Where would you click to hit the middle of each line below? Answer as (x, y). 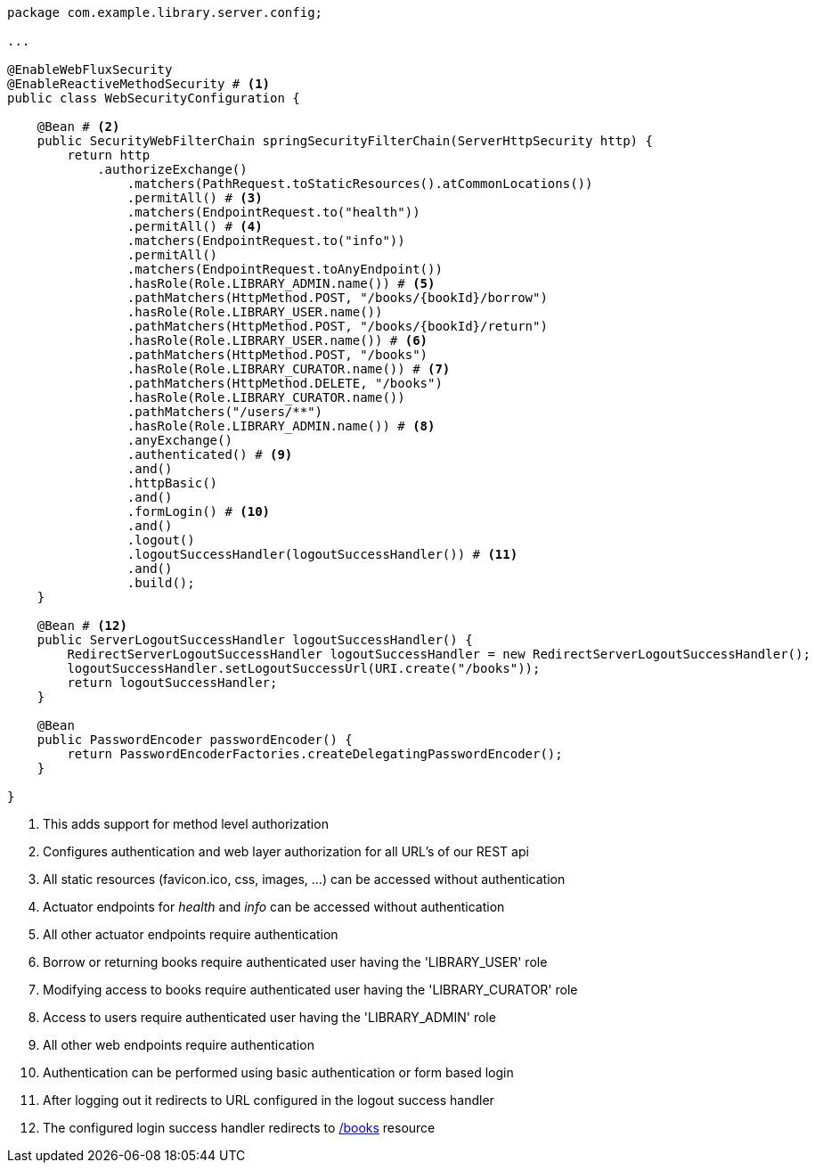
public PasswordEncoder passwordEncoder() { (195, 740)
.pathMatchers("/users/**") (225, 412)
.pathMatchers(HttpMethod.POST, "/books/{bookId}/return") (337, 326)
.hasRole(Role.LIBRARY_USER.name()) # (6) (277, 340)
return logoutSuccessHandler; (172, 683)
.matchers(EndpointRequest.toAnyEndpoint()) (285, 269)
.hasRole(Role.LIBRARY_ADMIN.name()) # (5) (281, 283)
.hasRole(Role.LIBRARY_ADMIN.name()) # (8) (281, 426)
